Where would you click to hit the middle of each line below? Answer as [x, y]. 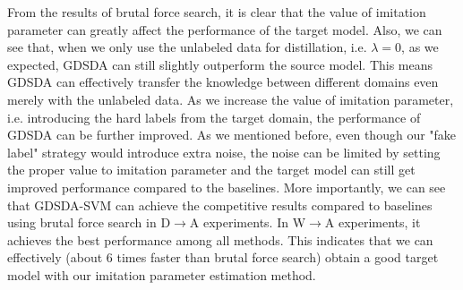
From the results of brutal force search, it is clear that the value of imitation [217, 12]
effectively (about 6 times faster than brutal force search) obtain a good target [223, 257]
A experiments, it [373, 222]
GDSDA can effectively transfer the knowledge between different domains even [223, 82]
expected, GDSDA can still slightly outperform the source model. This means [220, 64]
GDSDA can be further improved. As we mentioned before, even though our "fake [232, 135]
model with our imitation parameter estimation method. [162, 274]
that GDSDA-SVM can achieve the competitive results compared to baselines [220, 205]
